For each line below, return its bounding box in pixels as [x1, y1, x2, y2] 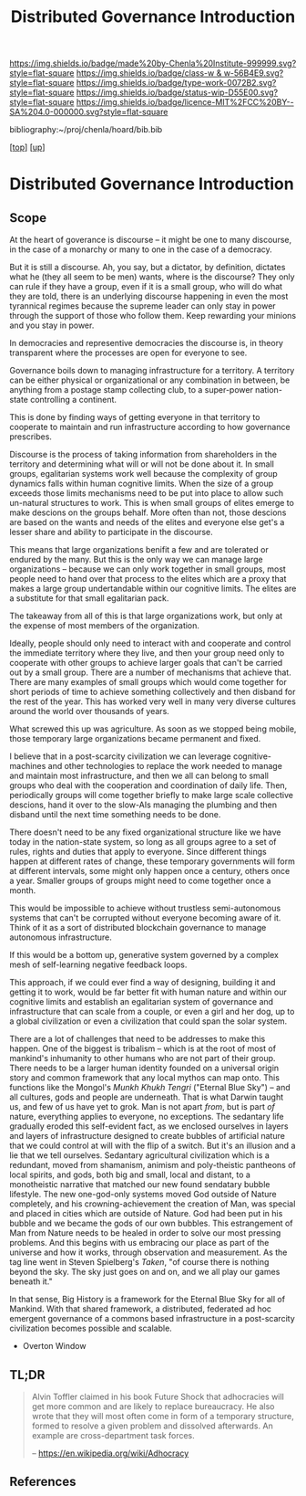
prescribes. [9, 431, 53, 442]
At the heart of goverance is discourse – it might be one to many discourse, [9, 235, 292, 246]
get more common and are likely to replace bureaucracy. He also [31, 1401, 275, 1412]
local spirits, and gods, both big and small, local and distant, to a [9, 1169, 250, 1180]
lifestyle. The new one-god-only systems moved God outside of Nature [9, 1189, 277, 1200]
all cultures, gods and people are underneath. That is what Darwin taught [9, 1091, 284, 1102]
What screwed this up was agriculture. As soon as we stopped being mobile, [9, 723, 297, 734]
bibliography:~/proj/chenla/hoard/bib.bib [9, 124, 163, 135]
